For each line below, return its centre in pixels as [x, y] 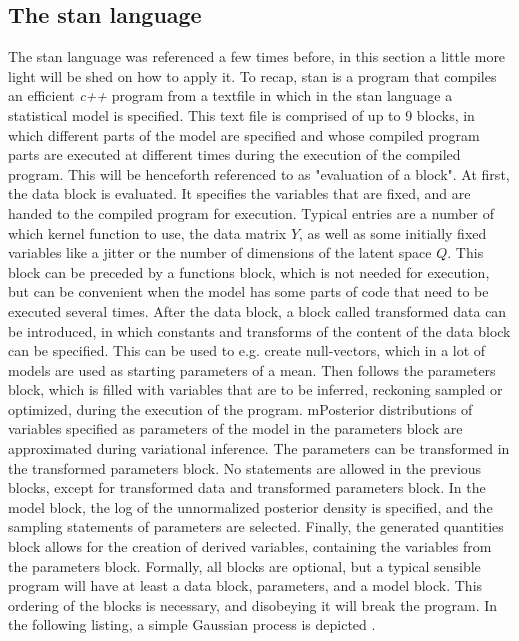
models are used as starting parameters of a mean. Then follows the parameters [252, 369]
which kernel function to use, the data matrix [147, 232]
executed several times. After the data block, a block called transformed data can [257, 310]
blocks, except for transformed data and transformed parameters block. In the [247, 487]
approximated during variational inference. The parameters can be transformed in [259, 448]
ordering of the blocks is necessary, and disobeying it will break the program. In [253, 604]
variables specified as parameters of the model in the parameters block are [235, 428]
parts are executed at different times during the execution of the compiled [234, 154]
